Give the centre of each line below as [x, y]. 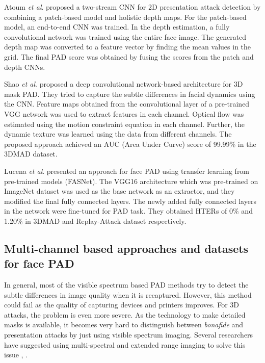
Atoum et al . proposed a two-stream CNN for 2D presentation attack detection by [132, 7]
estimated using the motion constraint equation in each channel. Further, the [124, 124]
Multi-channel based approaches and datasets [126, 248]
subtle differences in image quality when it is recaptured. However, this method [128, 294]
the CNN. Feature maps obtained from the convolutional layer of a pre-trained [127, 104]
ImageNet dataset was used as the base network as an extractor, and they [120, 191]
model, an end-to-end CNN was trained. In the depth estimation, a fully [117, 27]
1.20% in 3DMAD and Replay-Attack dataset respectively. [95, 221]
